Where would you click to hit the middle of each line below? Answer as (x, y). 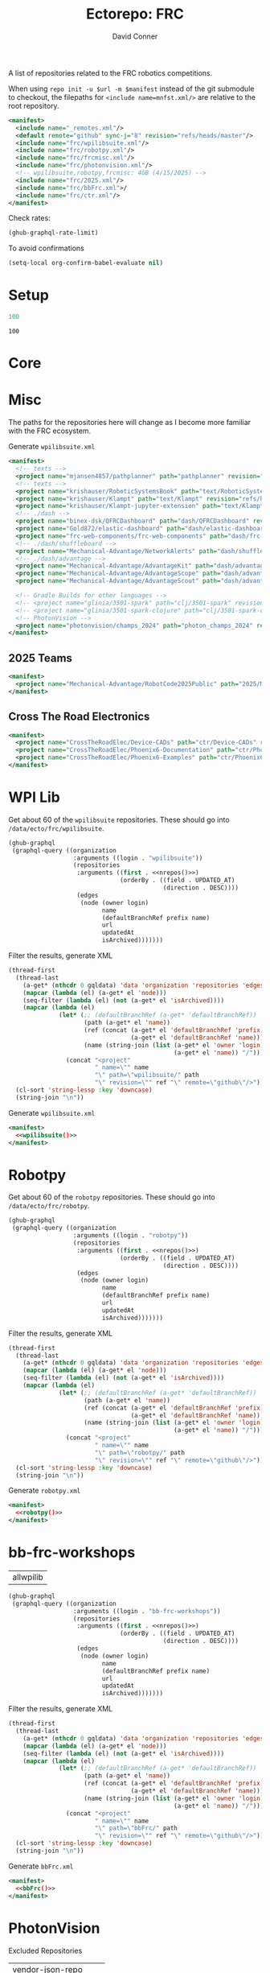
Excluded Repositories (45, 1950)
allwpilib (28, 1577)
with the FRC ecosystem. (50, 431)
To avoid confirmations (46, 248)
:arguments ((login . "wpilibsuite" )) (138, 858)
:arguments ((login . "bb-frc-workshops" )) (147, 1611)
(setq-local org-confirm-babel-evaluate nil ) (86, 263)
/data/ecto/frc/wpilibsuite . (56, 828)
